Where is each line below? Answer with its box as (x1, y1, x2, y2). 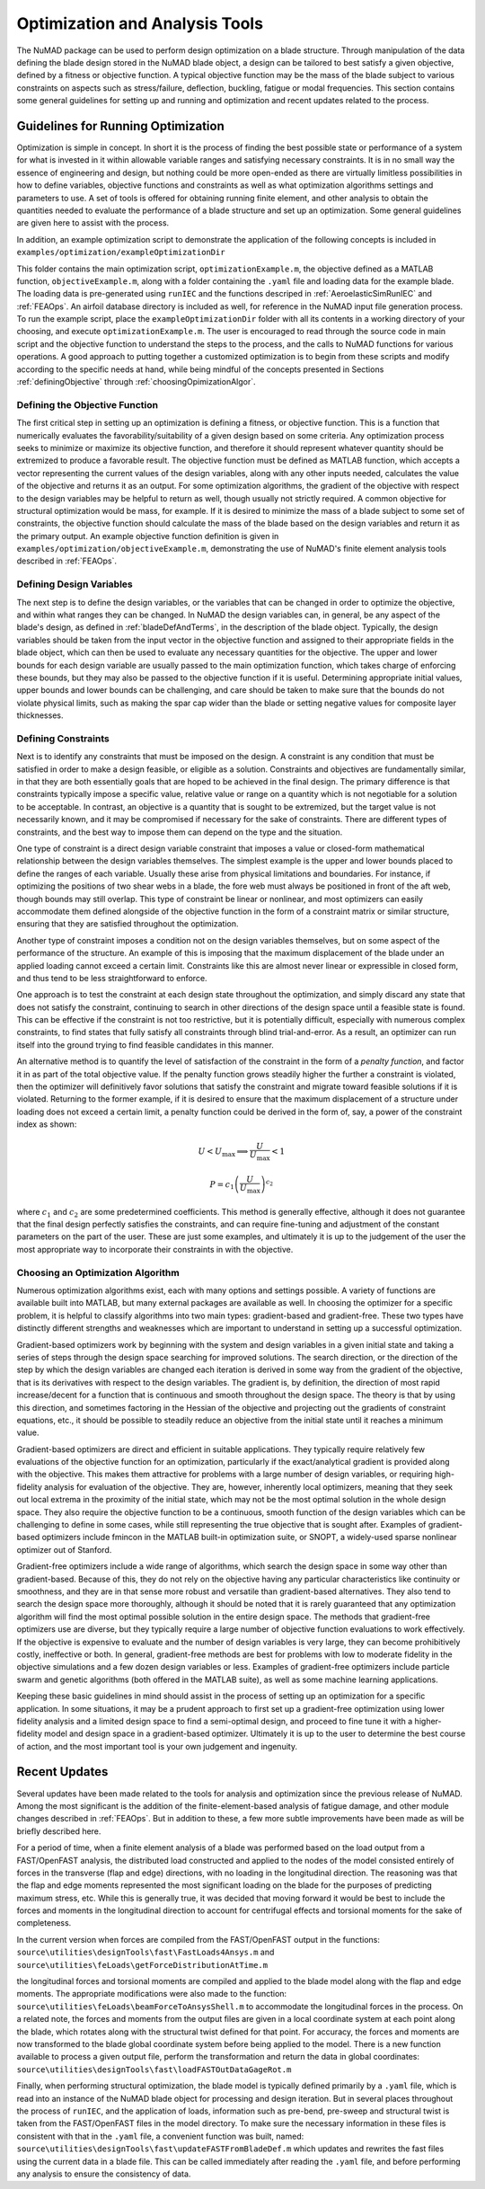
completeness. (16, 1918, 72, 1928)
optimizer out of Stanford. (16, 1544, 112, 1555)
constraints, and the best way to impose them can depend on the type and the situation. (16, 827, 343, 837)
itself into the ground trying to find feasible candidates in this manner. (16, 1039, 274, 1050)
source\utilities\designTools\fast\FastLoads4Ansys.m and (16, 1946, 275, 1958)
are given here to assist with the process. (16, 217, 170, 228)
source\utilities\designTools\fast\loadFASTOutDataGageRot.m (16, 2064, 292, 2075)
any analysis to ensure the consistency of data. (16, 2168, 191, 2179)
